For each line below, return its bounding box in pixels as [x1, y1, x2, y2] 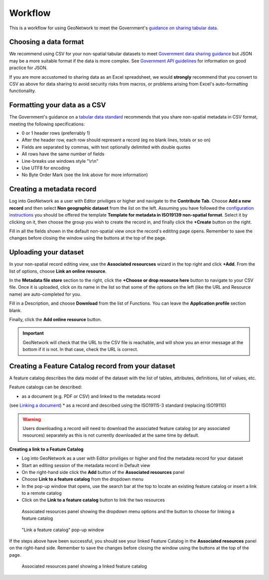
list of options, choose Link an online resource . [9, 268, 107, 274]
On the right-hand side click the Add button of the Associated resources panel [21, 469, 184, 475]
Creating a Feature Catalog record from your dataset [9, 361, 175, 370]
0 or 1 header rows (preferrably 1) [21, 130, 91, 136]
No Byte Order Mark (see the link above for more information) [21, 172, 148, 178]
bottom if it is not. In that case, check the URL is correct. [22, 347, 138, 352]
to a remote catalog [21, 490, 62, 496]
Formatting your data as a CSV [9, 101, 107, 110]
